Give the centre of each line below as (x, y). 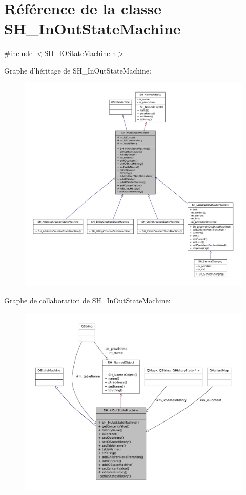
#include (18, 53)
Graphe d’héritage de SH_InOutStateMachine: (78, 70)
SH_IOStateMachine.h (80, 53)
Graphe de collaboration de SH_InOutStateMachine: (87, 300)
